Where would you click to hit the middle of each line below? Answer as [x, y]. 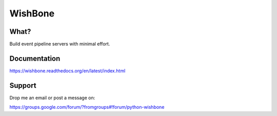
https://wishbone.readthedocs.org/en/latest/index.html [67, 71]
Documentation [35, 58]
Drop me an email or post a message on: [52, 98]
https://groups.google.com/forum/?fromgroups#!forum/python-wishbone [87, 107]
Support [23, 85]
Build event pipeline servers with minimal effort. [60, 44]
